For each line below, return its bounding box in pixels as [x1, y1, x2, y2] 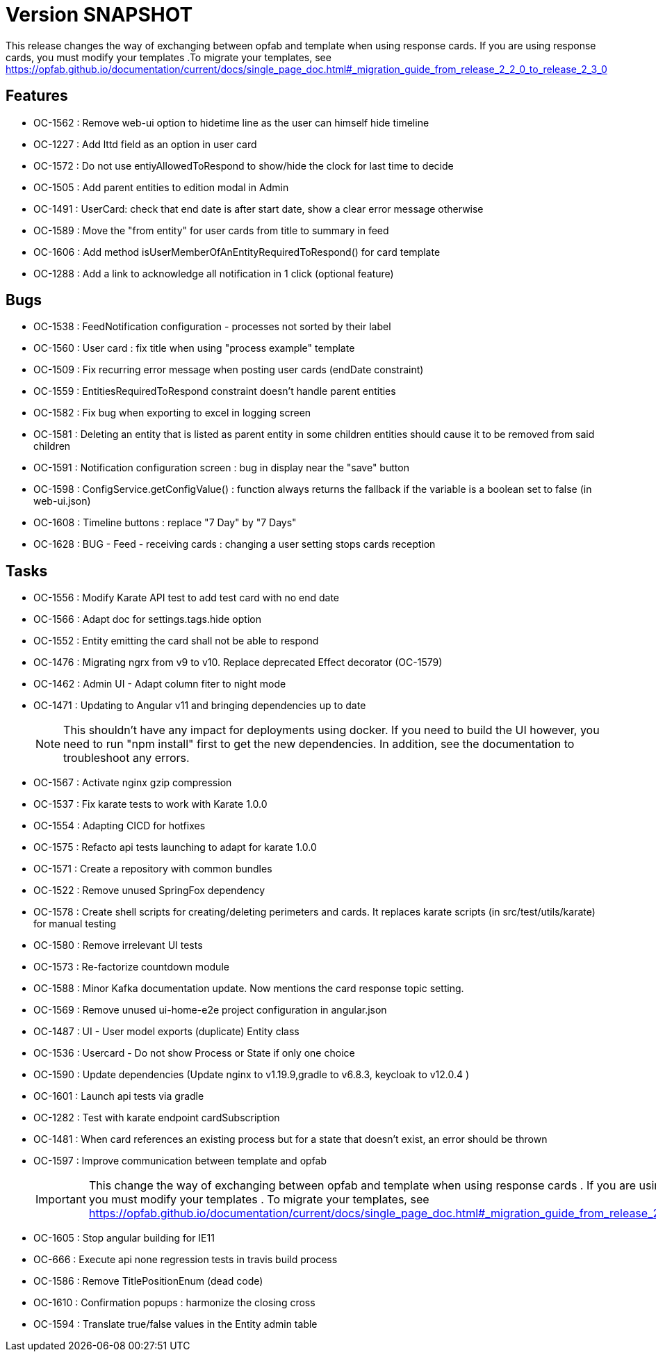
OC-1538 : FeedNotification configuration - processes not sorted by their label [33, 320, 391, 333]
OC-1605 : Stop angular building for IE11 [33, 1232, 215, 1244]
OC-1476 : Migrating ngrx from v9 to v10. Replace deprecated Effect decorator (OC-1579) [33, 656, 443, 669]
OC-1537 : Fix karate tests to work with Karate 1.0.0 [33, 798, 268, 811]
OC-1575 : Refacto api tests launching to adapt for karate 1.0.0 [33, 841, 317, 854]
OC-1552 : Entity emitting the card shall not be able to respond [33, 635, 319, 647]
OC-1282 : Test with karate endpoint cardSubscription [33, 1112, 280, 1124]
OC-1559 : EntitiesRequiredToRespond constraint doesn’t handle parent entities [33, 385, 396, 398]
